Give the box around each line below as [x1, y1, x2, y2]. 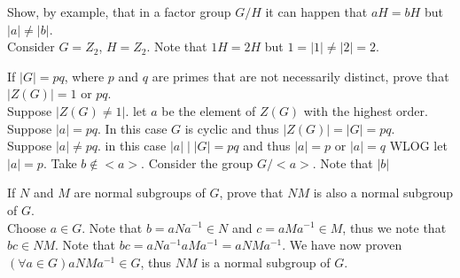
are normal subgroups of [74, 183, 206, 202]
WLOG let [389, 136, 448, 155]
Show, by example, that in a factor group [7, 3, 231, 20]
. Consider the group [141, 153, 253, 172]
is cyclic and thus [184, 119, 279, 137]
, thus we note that [342, 218, 447, 236]
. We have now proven [282, 236, 402, 254]
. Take [43, 153, 77, 172]
